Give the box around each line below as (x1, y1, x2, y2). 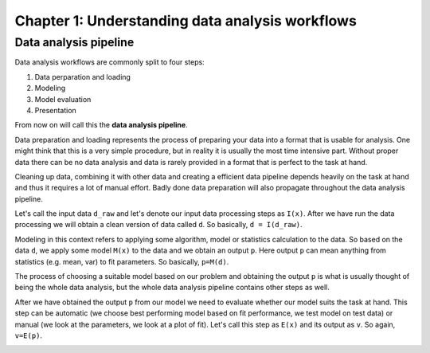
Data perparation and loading (34, 72, 131, 81)
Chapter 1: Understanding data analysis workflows (14, 12, 358, 29)
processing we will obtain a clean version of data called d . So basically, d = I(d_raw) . (14, 220, 303, 229)
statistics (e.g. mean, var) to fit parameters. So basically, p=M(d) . (14, 257, 229, 266)
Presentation (34, 105, 77, 115)
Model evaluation (34, 94, 92, 104)
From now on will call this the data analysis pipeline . (14, 120, 188, 130)
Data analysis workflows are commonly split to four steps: (14, 57, 205, 67)
